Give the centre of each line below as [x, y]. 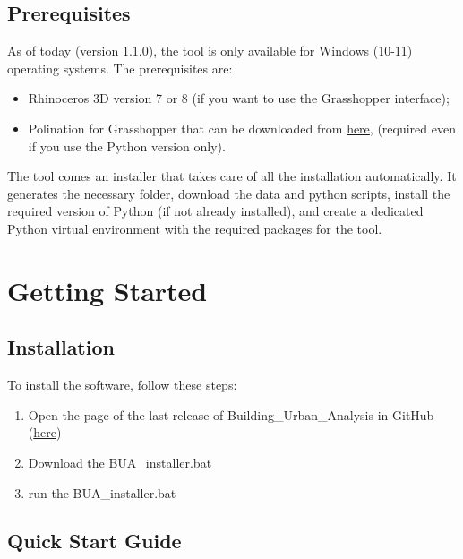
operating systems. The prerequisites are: [120, 68]
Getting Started [107, 290]
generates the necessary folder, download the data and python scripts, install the [229, 193]
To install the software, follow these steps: [122, 385]
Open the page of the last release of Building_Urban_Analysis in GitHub [231, 414]
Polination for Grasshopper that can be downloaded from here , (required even [242, 128]
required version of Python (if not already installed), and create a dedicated [215, 211]
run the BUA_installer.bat [102, 492]
